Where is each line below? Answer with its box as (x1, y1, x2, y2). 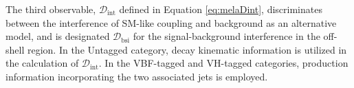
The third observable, (5, 2, 96, 16)
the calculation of (5, 56, 79, 70)
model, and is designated (5, 29, 110, 43)
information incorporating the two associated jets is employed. (5, 69, 268, 83)
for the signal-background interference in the (133, 29, 320, 43)
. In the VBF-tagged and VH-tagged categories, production (98, 56, 349, 70)
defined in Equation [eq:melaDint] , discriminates (119, 2, 322, 16)
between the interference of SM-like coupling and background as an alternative (5, 15, 337, 30)
